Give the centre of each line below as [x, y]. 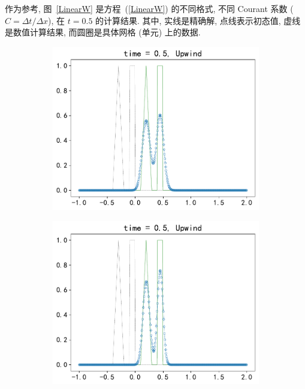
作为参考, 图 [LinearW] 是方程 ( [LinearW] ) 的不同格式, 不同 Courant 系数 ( [149, 8]
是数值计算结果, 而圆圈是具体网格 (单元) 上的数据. [103, 32]
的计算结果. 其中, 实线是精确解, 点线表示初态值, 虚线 [198, 20]
